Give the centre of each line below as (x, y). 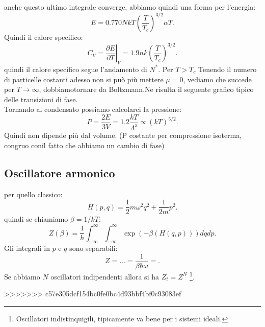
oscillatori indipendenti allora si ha (105, 276)
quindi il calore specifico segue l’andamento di (76, 69)
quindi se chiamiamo (36, 219)
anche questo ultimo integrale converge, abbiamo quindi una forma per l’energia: (130, 7)
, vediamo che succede (217, 79)
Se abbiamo (22, 276)
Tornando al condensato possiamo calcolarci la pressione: (93, 109)
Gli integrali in (27, 248)
